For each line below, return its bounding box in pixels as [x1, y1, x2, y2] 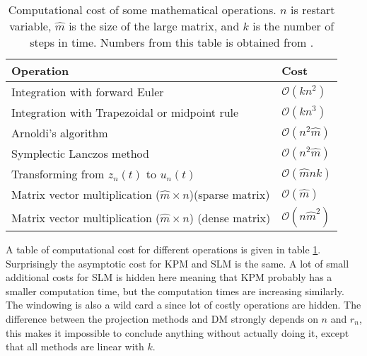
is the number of [252, 18, 334, 34]
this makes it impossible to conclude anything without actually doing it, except [6, 325, 349, 340]
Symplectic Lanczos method [11, 145, 149, 161]
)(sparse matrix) [189, 186, 270, 202]
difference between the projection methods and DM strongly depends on [6, 311, 318, 326]
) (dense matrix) [189, 209, 271, 226]
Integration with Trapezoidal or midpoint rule [11, 104, 239, 120]
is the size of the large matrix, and [69, 18, 240, 34]
